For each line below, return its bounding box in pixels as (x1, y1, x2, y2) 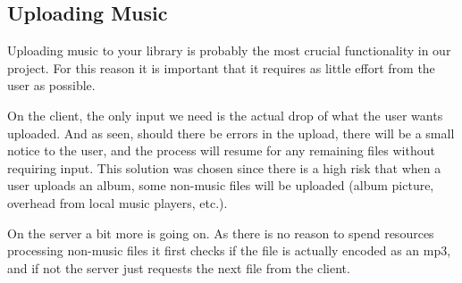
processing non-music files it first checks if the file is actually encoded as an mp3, (7, 241, 451, 260)
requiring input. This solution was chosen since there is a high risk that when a (7, 158, 441, 177)
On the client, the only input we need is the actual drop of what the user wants (7, 105, 443, 124)
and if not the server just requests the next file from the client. (7, 258, 350, 277)
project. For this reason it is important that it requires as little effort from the (7, 58, 435, 77)
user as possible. (7, 76, 96, 95)
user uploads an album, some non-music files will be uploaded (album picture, (7, 176, 434, 195)
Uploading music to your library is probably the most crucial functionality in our (7, 41, 451, 60)
